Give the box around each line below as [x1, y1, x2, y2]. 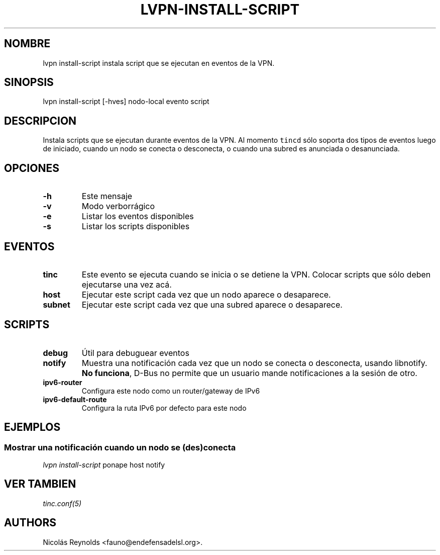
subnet [43, 299, 70, 310]
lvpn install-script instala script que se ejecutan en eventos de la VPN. [43, 58, 275, 67]
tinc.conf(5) [43, 499, 82, 508]
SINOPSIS [4, 76, 54, 89]
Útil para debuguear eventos [81, 347, 189, 358]
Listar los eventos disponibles [81, 211, 194, 222]
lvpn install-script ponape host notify [43, 460, 165, 470]
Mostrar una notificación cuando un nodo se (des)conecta [4, 442, 236, 452]
